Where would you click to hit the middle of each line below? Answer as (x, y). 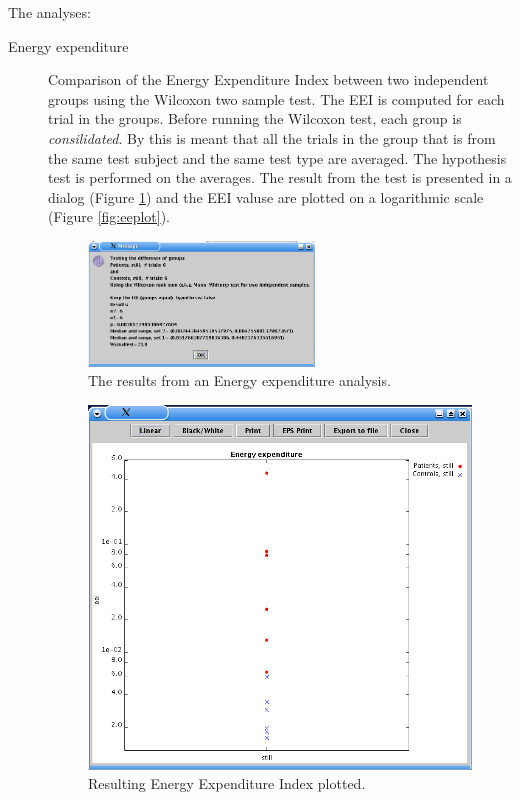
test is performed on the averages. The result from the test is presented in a (280, 177)
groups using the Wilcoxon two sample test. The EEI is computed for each (276, 98)
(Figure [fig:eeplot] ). (109, 216)
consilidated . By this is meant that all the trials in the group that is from (272, 137)
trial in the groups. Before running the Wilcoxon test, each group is (255, 118)
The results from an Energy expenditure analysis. (239, 380)
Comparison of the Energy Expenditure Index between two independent (268, 79)
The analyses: (49, 12)
